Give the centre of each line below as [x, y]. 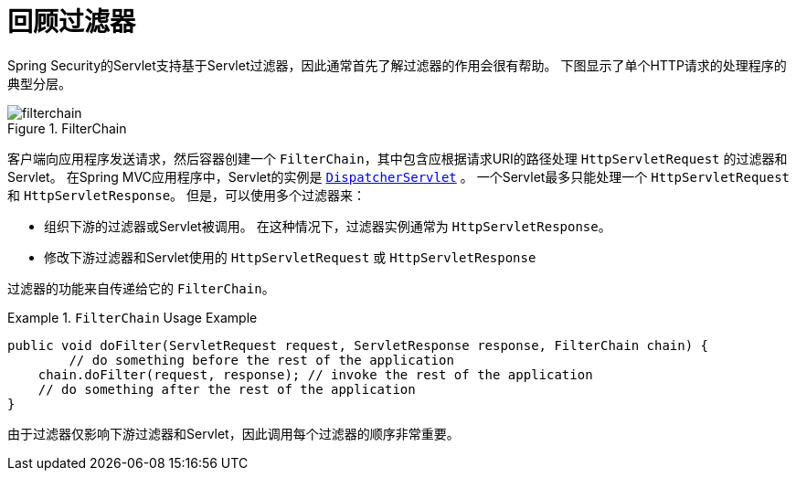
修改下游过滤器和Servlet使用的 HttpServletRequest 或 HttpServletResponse [290, 257]
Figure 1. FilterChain [67, 128]
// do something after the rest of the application [227, 389]
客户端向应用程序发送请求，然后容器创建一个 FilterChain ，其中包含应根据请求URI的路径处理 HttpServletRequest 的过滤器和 [398, 158]
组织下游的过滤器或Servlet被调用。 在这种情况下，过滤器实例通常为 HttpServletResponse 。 [328, 226]
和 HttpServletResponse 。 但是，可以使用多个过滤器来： [187, 195]
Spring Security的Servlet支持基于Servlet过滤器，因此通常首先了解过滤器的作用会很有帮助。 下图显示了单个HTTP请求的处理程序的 [397, 65]
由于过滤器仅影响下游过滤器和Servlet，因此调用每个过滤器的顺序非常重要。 [233, 433]
